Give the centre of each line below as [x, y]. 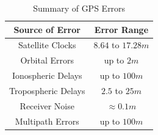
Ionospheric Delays [47, 75]
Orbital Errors [47, 60]
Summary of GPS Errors [79, 8]
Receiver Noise [47, 105]
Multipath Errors [47, 121]
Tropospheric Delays [47, 90]
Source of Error [47, 29]
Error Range [121, 29]
